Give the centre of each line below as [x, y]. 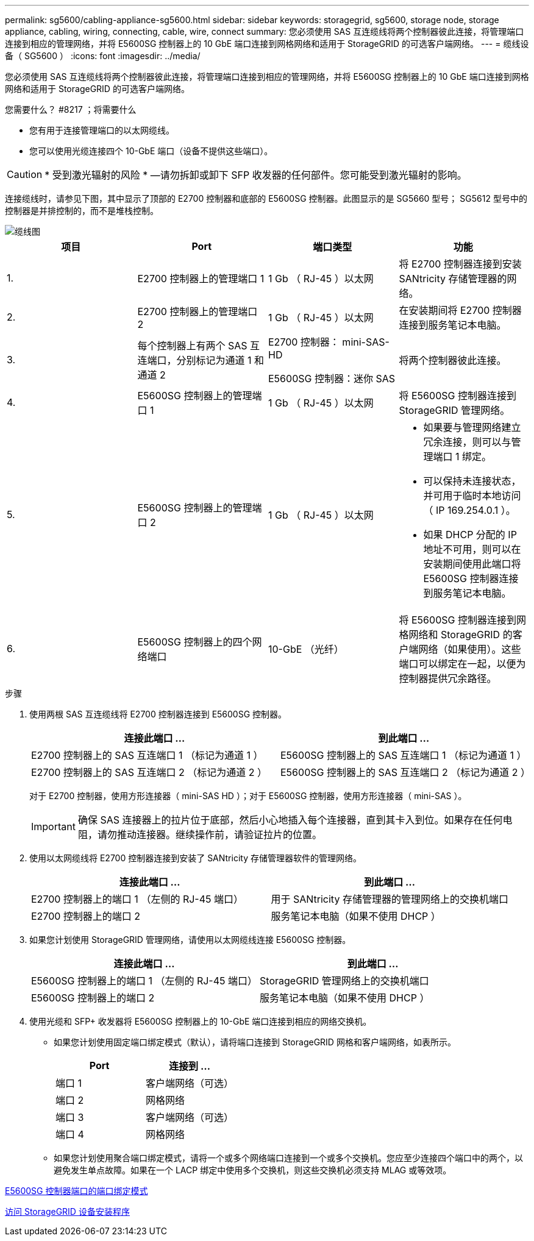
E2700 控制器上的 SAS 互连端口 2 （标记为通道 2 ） [149, 772]
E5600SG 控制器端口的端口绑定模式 [77, 1191]
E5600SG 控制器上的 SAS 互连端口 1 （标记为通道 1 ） [404, 755]
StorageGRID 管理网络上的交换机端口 [344, 981]
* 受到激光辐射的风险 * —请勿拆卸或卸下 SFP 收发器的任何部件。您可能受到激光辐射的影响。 [256, 175]
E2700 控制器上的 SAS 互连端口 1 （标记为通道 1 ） [147, 755]
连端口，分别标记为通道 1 [194, 360]
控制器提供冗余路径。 [448, 678]
